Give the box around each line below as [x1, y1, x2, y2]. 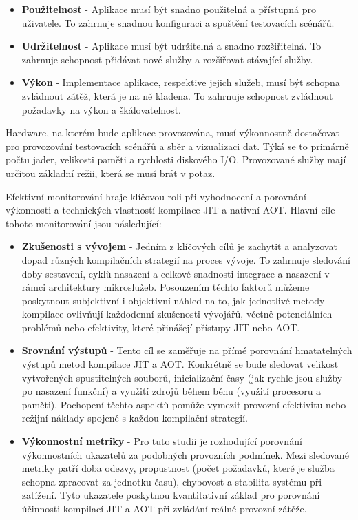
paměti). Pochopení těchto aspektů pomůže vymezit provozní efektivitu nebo [21, 397, 346, 411]
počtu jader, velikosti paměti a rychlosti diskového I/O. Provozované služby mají [6, 152, 346, 167]
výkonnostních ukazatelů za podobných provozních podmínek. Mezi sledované [21, 447, 349, 461]
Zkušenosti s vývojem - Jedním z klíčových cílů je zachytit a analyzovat [21, 239, 337, 253]
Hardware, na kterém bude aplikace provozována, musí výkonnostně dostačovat [6, 125, 339, 140]
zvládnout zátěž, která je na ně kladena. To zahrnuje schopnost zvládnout [21, 88, 333, 103]
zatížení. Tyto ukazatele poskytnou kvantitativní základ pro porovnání [21, 488, 320, 502]
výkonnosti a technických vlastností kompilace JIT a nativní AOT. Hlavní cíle [6, 202, 335, 217]
